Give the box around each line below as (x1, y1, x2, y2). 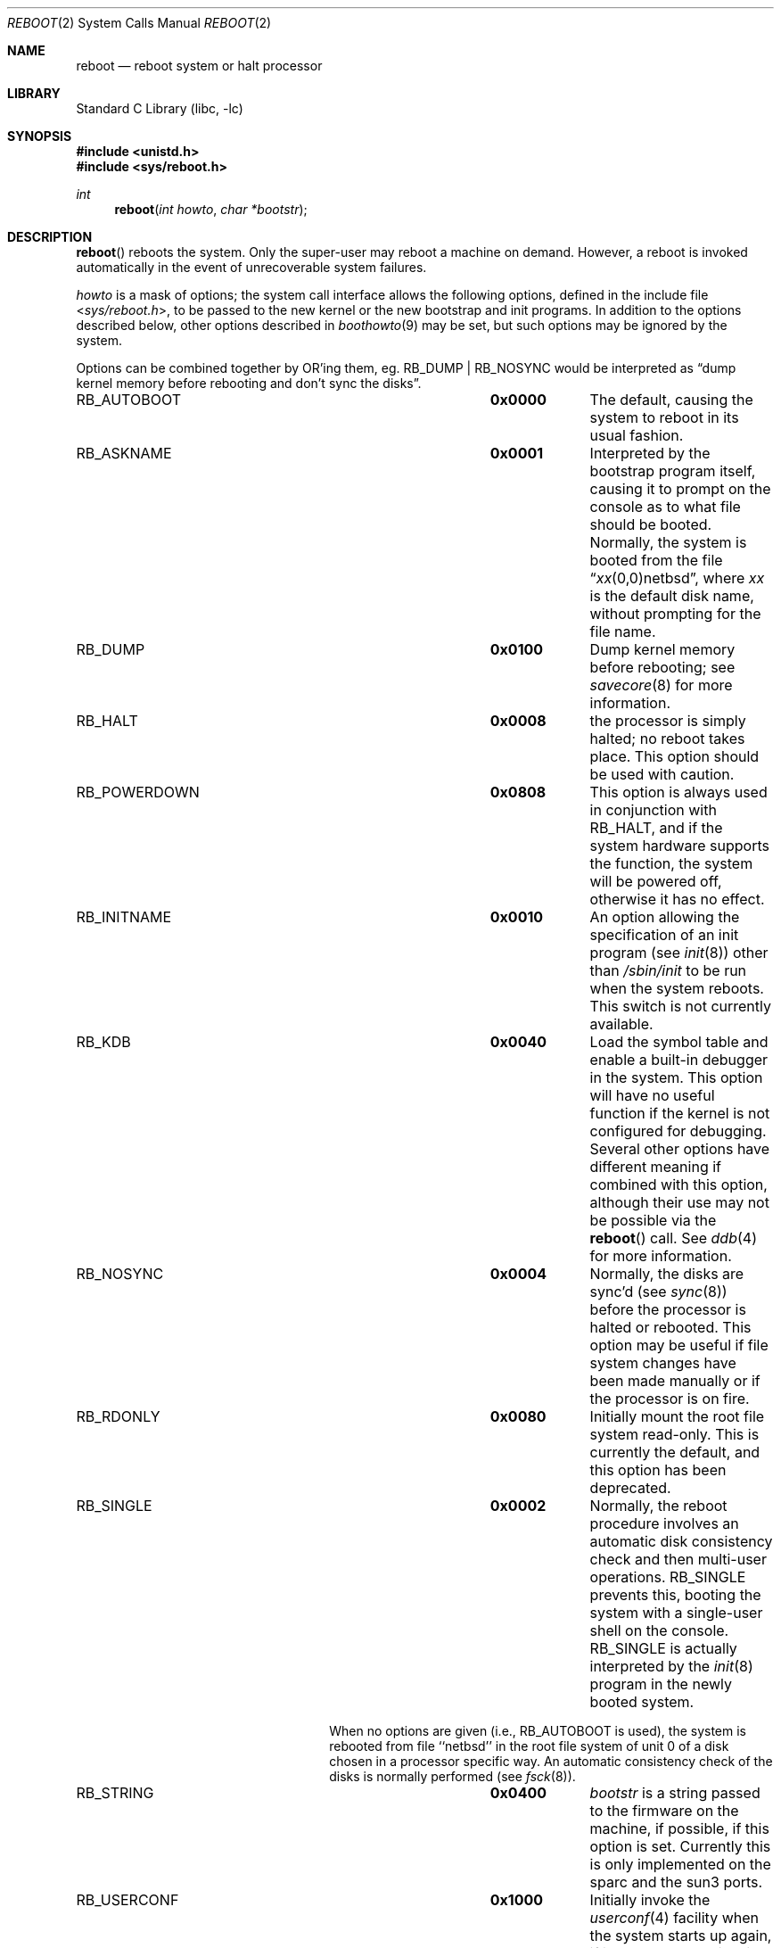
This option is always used (589, 783, 768, 801)
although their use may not (589, 1193, 769, 1211)
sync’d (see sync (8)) (589, 1283, 728, 1300)
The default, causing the (589, 391, 753, 409)
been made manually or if (589, 1372, 760, 1390)
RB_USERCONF (76, 1891, 179, 1909)
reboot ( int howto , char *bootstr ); (114, 202, 308, 217)
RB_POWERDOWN (76, 783, 200, 801)
